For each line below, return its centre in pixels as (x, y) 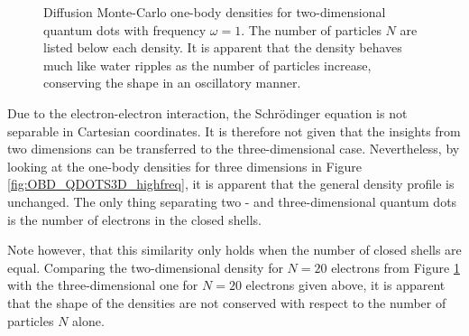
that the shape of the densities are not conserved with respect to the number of (227, 302)
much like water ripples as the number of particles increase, (207, 65)
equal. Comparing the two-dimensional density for (145, 267)
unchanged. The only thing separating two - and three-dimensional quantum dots (232, 201)
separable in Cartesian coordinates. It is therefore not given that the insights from (234, 131)
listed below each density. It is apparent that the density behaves (223, 47)
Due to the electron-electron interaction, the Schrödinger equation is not (207, 112)
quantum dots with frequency (125, 29)
